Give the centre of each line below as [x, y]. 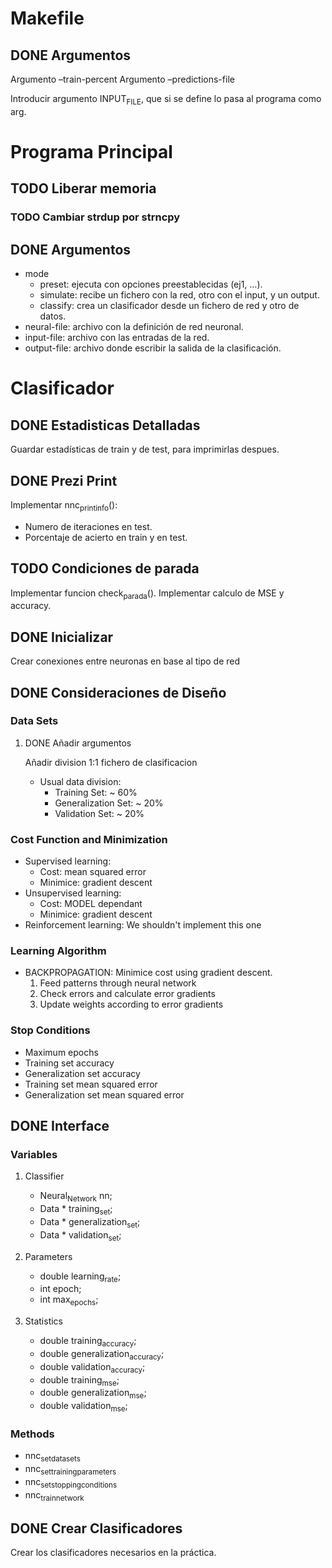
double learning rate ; [80, 1277]
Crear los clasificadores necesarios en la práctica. [113, 1553]
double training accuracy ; [88, 1342]
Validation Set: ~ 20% [99, 813]
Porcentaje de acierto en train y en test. [106, 537]
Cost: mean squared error [93, 872]
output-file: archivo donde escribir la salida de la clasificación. [153, 348]
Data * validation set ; [80, 1235]
